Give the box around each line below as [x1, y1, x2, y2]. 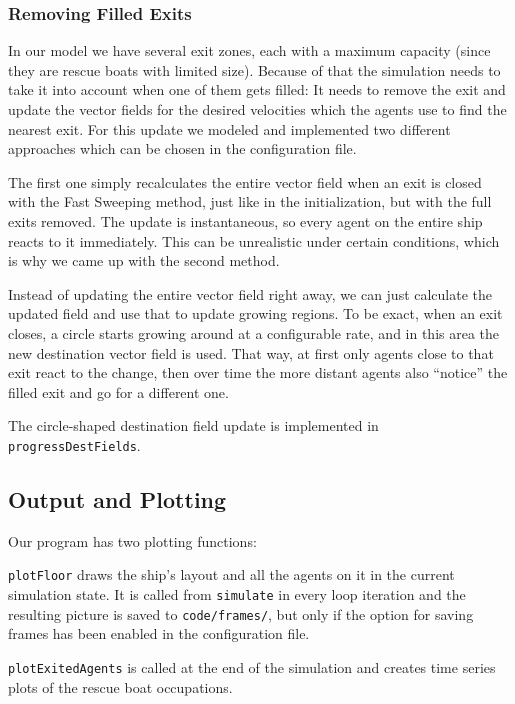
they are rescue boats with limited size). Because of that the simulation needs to [8, 59, 501, 80]
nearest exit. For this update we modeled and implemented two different [8, 118, 451, 139]
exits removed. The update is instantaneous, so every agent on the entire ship [8, 210, 483, 231]
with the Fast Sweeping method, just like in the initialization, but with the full [8, 191, 492, 212]
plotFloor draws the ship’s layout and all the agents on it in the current [8, 564, 455, 585]
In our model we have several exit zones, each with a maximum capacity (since [8, 40, 491, 61]
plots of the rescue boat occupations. [8, 676, 233, 697]
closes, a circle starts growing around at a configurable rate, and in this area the [8, 322, 500, 343]
